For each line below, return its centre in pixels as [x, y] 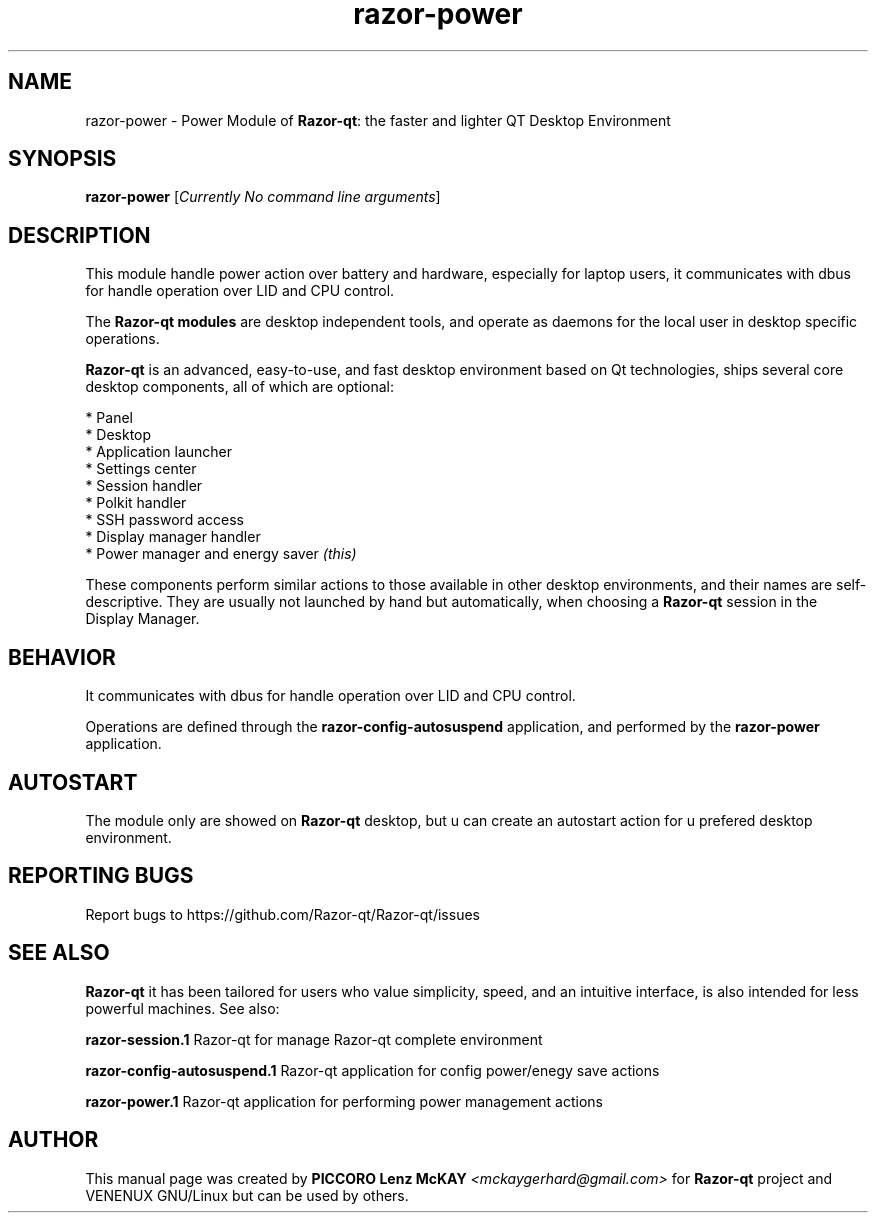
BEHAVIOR [62, 657]
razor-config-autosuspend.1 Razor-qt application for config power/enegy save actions [372, 1070]
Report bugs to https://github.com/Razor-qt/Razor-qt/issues [282, 914]
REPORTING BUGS [101, 876]
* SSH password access [164, 520]
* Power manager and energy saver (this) [221, 554]
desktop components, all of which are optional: [239, 387]
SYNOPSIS [62, 159]
